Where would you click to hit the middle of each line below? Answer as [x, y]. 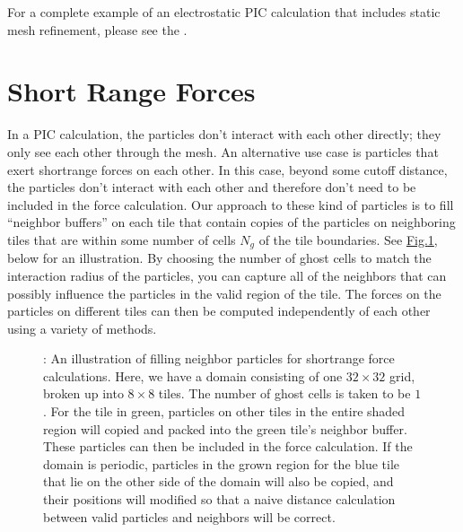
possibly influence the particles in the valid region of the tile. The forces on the [224, 293]
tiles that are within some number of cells [122, 239]
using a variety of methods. [82, 328]
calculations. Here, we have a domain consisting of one [193, 375]
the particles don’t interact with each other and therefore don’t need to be [212, 187]
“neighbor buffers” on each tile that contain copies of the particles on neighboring [231, 222]
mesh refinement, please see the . [97, 29]
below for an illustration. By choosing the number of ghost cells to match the [219, 258]
